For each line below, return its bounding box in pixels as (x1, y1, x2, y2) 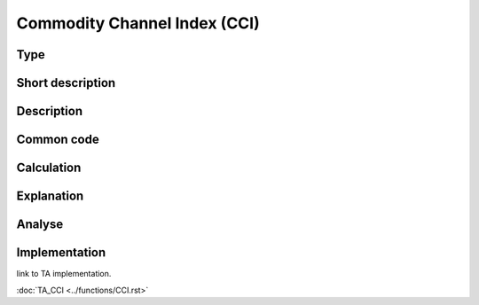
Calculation (16, 160, 82, 176)
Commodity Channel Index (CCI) (16, 13, 261, 33)
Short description (16, 75, 116, 90)
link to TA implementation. (16, 269, 112, 279)
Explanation (16, 189, 84, 204)
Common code (16, 132, 99, 147)
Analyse (16, 217, 64, 232)
